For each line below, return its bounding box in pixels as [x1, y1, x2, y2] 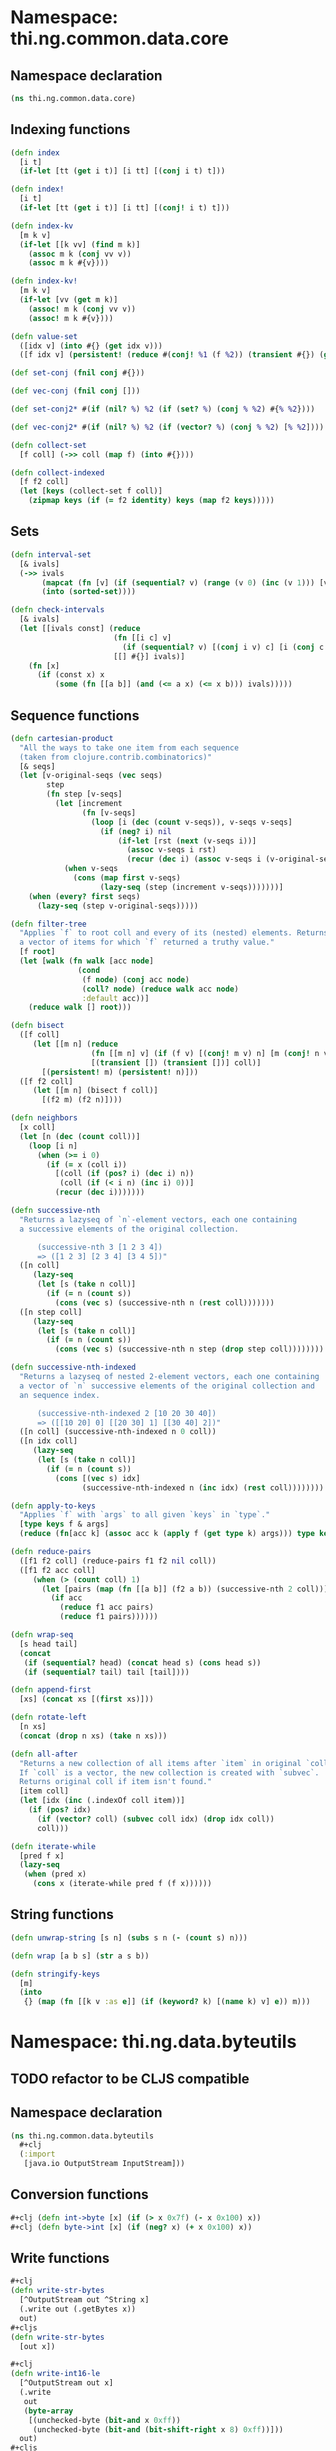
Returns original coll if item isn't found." [19, 1777, 213, 1787]
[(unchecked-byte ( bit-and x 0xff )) [28, 2415, 182, 2425]
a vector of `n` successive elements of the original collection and [19, 1381, 315, 1391]
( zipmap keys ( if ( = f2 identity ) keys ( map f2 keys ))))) [28, 496, 275, 506]
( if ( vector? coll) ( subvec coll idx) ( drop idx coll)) [36, 1814, 275, 1824]
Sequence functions [10, 707, 140, 724]
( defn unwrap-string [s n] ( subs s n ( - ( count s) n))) [10, 1932, 248, 1943]
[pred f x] [19, 1851, 65, 1861]
